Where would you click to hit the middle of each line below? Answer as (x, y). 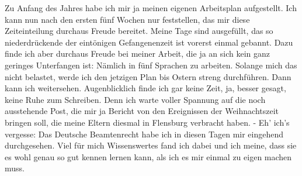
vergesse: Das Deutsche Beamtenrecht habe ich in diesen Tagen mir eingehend (144, 134)
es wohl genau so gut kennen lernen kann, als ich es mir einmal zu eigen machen (148, 156)
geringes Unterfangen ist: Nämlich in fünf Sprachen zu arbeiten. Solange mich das (151, 65)
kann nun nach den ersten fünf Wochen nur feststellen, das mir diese (127, 19)
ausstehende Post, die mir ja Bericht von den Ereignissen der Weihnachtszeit (142, 111)
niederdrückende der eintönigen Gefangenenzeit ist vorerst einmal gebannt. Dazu (149, 42)
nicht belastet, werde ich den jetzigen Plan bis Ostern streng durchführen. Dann (148, 76)
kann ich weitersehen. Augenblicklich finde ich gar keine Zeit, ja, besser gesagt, (145, 88)
